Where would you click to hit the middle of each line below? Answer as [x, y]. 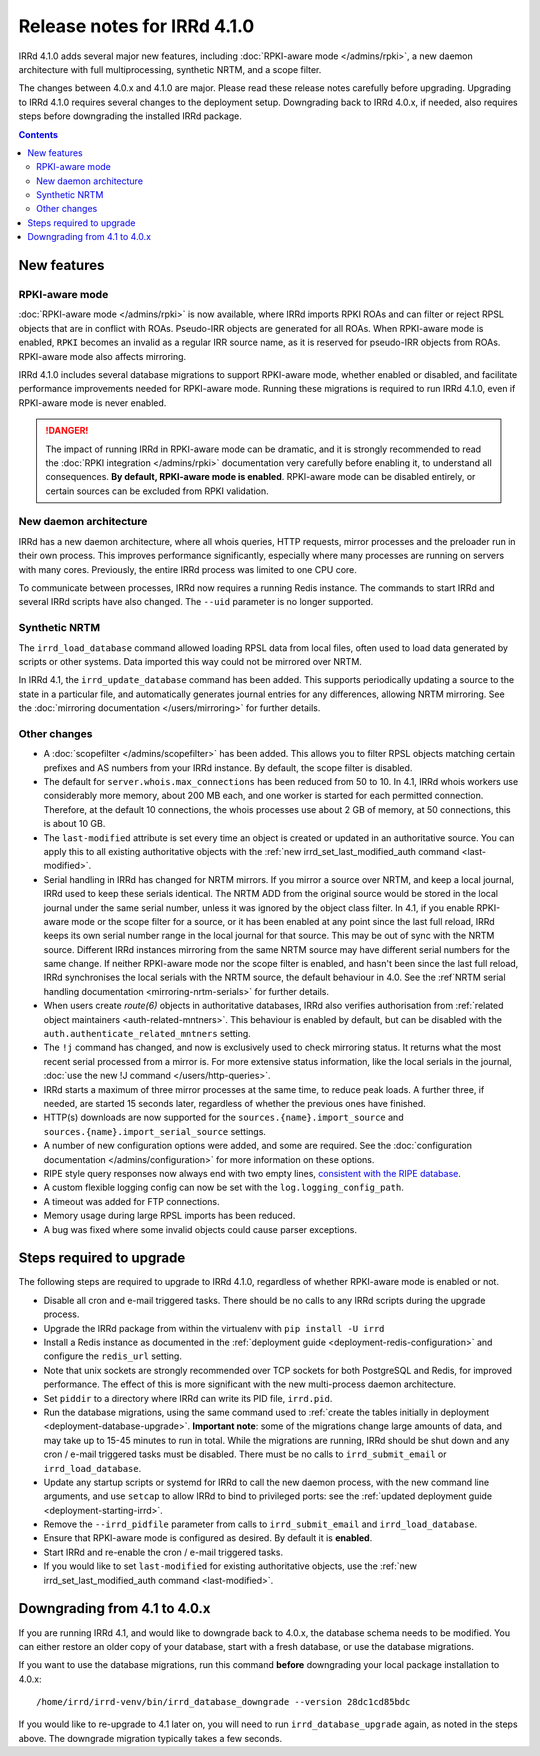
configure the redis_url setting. [112, 1356]
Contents [38, 134]
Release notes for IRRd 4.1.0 [136, 26]
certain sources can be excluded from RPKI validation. [157, 491]
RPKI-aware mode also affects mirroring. [102, 356]
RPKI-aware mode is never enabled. [92, 402]
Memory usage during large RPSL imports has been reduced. [169, 1216]
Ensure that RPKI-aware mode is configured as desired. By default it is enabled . [208, 1538]
